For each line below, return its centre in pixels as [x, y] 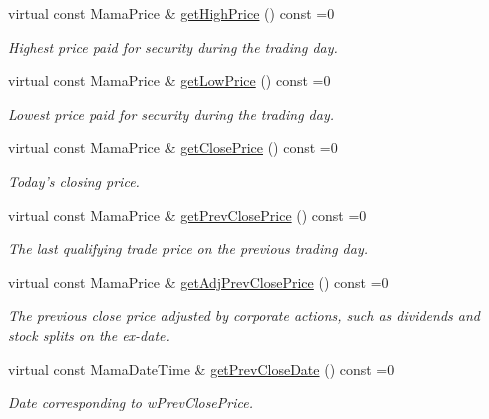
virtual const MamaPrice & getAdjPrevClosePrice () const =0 [198, 281]
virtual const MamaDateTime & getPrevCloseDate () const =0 [201, 368]
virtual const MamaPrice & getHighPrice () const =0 [171, 13]
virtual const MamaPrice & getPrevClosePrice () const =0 [187, 214]
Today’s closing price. [74, 180]
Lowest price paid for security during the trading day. [171, 113]
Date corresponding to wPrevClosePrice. [130, 402]
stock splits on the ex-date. [89, 334]
